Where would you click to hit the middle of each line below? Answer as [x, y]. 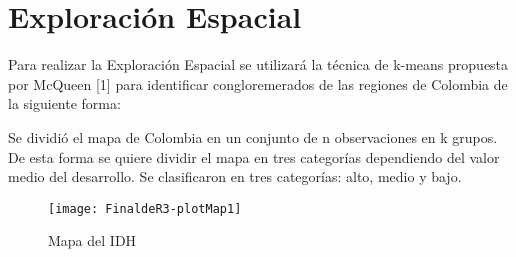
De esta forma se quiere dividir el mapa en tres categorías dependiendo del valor [254, 156]
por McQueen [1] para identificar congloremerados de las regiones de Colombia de [258, 83]
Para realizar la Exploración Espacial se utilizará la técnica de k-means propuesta [258, 64]
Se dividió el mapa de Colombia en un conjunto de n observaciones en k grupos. [253, 136]
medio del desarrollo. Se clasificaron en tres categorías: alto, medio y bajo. [235, 176]
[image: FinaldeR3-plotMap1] [145, 208]
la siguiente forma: [64, 103]
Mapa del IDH [92, 240]
